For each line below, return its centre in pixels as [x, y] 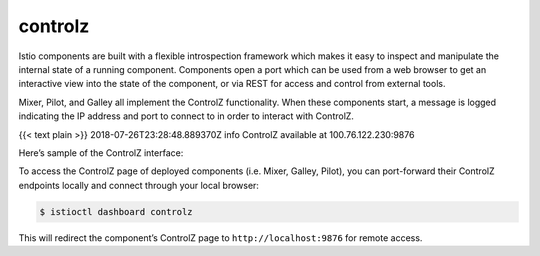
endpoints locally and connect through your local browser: [139, 185]
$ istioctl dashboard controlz [116, 211]
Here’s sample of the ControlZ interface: [101, 152]
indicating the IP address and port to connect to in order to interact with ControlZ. [186, 116]
